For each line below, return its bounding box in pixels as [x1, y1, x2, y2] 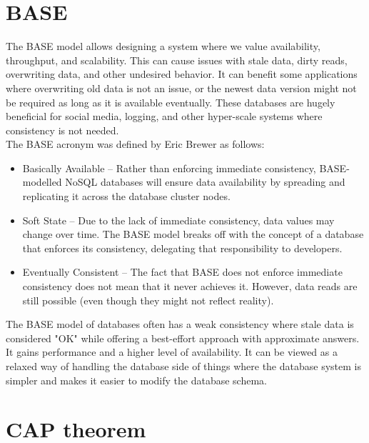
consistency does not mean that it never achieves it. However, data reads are [22, 279, 358, 294]
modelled [22, 174, 62, 189]
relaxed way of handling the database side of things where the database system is [6, 359, 361, 373]
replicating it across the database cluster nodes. [22, 189, 231, 204]
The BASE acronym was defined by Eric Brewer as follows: [6, 136, 265, 151]
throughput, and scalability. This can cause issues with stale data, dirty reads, [6, 52, 348, 67]
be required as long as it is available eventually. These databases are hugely [6, 94, 335, 109]
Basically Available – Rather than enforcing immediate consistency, [22, 160, 316, 175]
